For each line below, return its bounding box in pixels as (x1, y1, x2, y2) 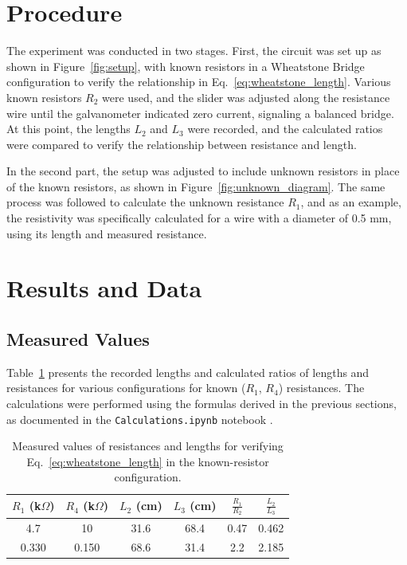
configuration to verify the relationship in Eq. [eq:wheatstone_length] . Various (6, 73, 391, 90)
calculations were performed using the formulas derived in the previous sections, (6, 395, 397, 412)
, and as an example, (300, 194, 401, 210)
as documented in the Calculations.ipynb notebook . (6, 410, 273, 427)
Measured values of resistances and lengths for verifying (12, 437, 284, 454)
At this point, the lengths (6, 120, 131, 137)
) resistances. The (278, 379, 365, 396)
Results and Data (6, 272, 202, 304)
